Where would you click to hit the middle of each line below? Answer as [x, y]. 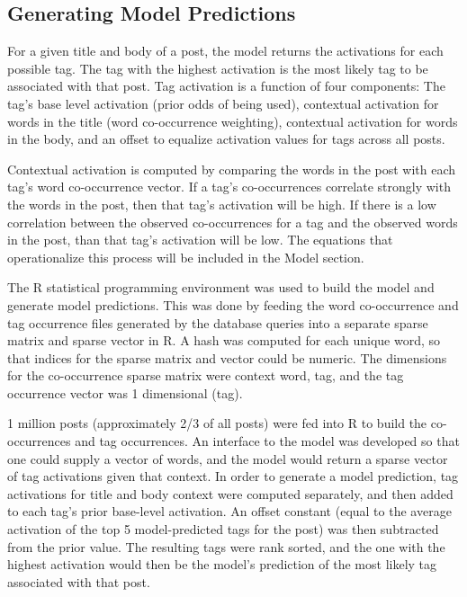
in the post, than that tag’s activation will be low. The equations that [200, 240]
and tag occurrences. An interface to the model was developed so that [267, 441]
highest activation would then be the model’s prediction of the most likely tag [222, 564]
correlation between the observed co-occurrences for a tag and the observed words [233, 222]
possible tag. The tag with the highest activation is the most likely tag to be [218, 68]
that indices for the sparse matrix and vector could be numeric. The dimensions [227, 357]
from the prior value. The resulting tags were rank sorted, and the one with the [226, 546]
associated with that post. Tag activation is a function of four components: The [226, 86]
